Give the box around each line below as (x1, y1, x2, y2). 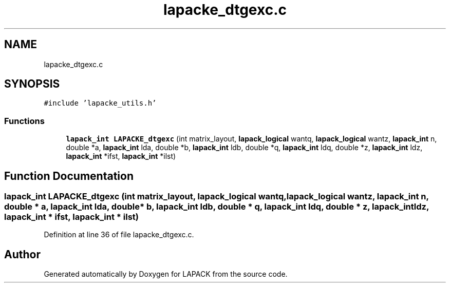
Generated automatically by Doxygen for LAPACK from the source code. (44, 270, 288, 279)
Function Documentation (4, 169, 134, 182)
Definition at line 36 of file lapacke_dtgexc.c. (44, 230, 194, 239)
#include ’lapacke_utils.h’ (44, 99, 157, 108)
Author (4, 248, 41, 261)
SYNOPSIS (4, 77, 60, 91)
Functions (4, 115, 45, 126)
